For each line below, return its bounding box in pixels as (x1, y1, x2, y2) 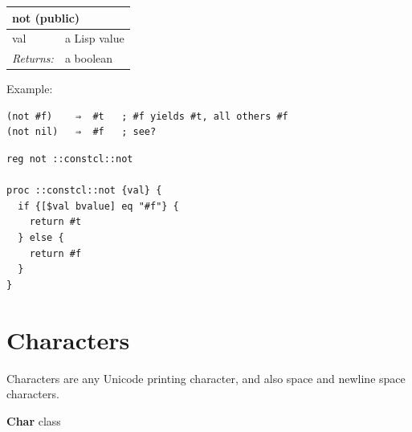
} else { (18, 232, 64, 244)
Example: (6, 80, 53, 97)
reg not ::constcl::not (6, 153, 133, 165)
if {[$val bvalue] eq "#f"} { (18, 200, 179, 212)
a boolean (64, 50, 113, 67)
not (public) (12, 9, 80, 26)
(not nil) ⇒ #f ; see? (6, 126, 157, 138)
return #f (29, 247, 82, 259)
